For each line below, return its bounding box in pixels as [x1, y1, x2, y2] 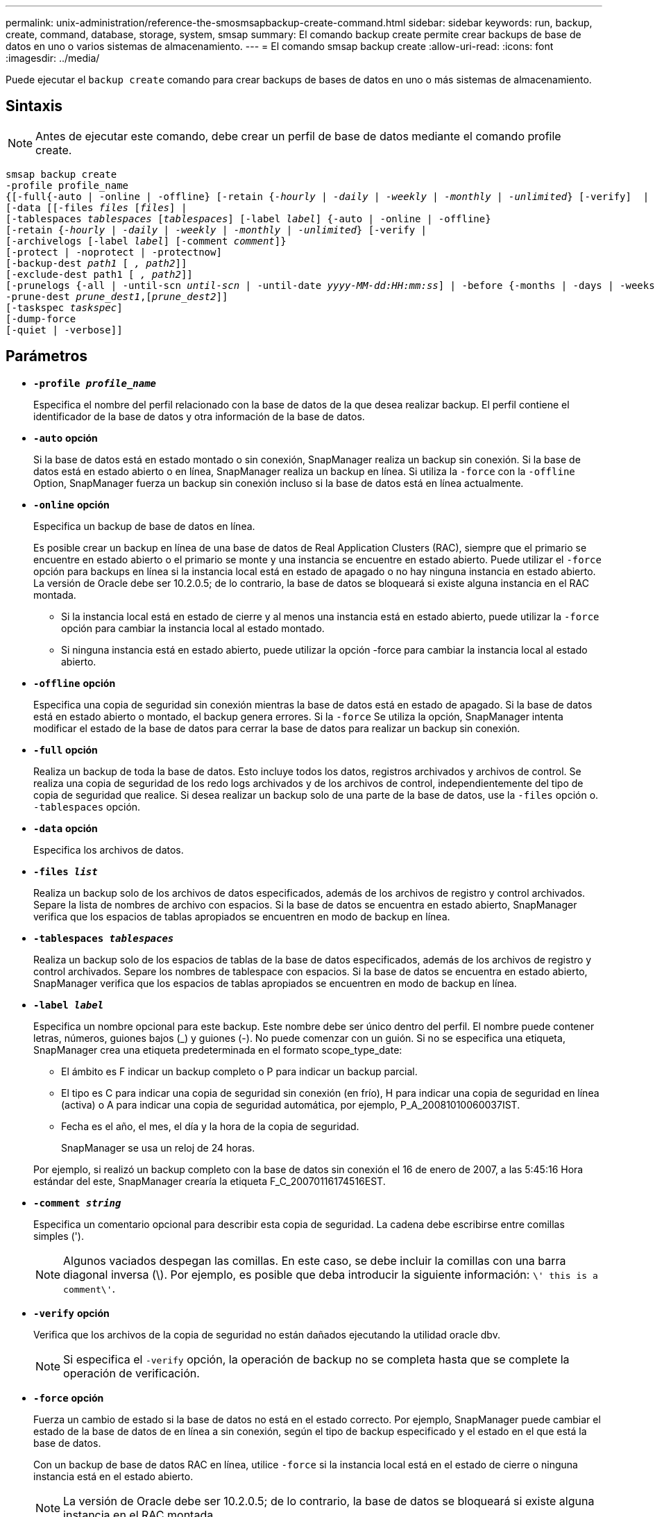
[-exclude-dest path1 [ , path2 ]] [6, 268, 193, 280]
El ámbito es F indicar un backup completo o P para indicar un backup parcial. [61, 1065, 418, 1077]
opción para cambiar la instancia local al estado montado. [61, 622, 325, 634]
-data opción [33, 822, 98, 834]
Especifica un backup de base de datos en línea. [33, 520, 255, 532]
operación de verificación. [63, 1366, 200, 1380]
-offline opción [33, 677, 116, 689]
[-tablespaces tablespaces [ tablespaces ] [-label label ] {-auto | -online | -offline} [6, 213, 491, 224]
